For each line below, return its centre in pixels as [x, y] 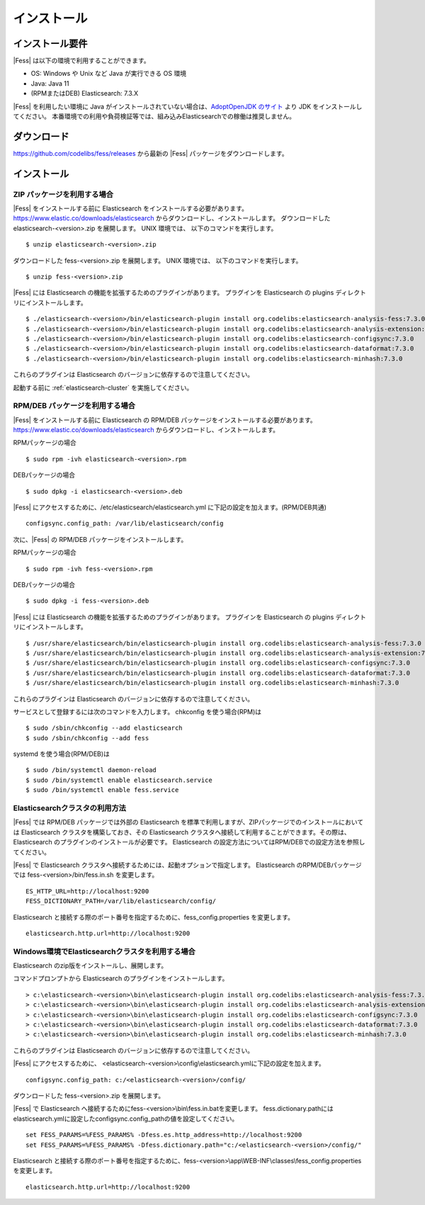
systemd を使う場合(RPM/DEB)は [61, 754]
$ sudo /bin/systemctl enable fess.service [102, 790]
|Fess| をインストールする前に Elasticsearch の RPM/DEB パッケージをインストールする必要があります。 [165, 420]
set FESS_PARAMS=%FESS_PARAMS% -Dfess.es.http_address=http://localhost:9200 [164, 1135]
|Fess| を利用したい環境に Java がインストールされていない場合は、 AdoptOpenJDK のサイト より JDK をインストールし [188, 106]
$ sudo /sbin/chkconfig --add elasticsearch [104, 728]
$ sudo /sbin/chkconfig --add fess [87, 738]
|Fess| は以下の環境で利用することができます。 [81, 61]
